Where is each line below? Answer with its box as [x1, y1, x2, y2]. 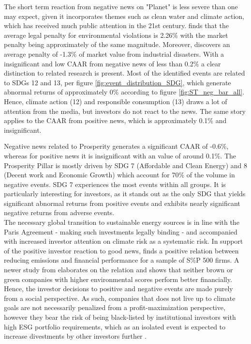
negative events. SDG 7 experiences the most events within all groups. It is [4, 179, 226, 189]
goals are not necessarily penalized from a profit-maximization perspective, [4, 302, 225, 313]
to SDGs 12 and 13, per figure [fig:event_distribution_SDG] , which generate [4, 77, 231, 87]
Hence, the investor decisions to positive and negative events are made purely [4, 283, 233, 294]
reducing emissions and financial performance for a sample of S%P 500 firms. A [4, 255, 239, 265]
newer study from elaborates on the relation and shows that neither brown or [4, 265, 233, 275]
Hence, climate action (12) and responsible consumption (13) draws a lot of [4, 96, 227, 106]
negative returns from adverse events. [4, 207, 115, 218]
